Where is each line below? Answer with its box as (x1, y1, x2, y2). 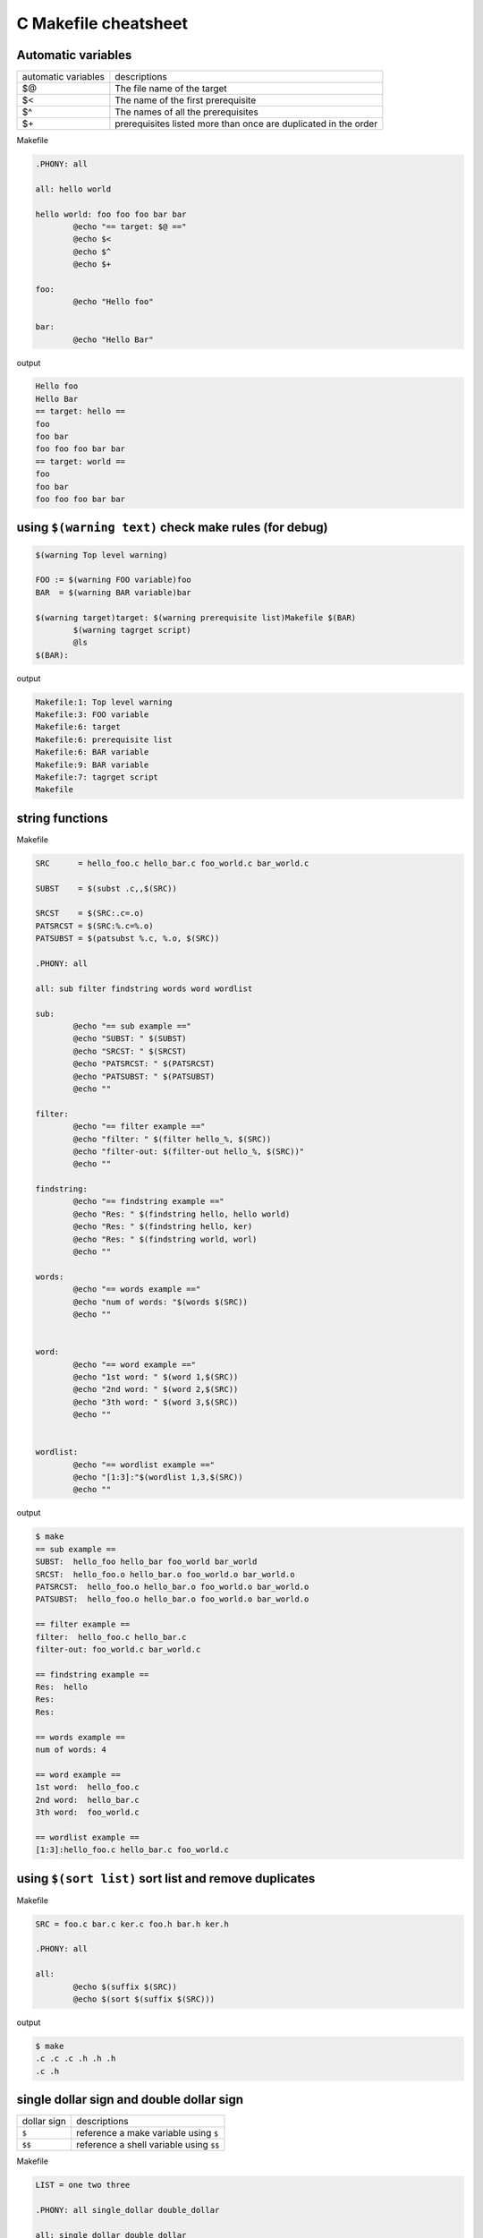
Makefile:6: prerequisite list (35, 734, 174, 745)
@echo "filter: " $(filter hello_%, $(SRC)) (72, 1133, 272, 1144)
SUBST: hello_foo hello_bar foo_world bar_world (35, 1557, 258, 1567)
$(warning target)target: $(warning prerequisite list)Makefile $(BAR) (35, 612, 357, 622)
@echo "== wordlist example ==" (72, 1459, 215, 1470)
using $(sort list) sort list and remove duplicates (16, 1871, 316, 1886)
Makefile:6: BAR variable (35, 747, 149, 757)
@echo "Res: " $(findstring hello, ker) (72, 1222, 253, 1232)
